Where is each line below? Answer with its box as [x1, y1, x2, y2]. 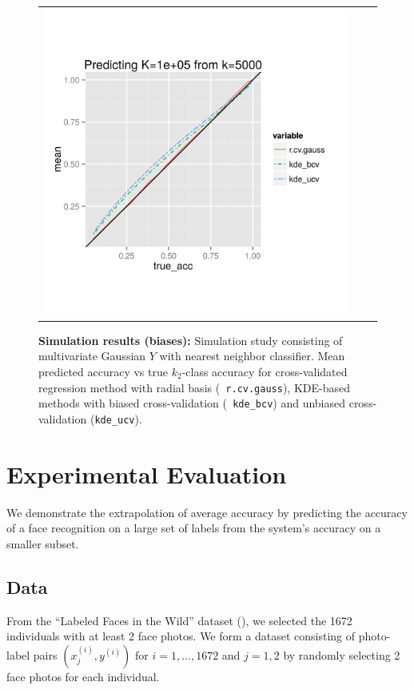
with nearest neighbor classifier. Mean [159, 347, 345, 364]
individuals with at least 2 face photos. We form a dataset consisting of [6, 628, 356, 644]
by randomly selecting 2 [283, 646, 400, 663]
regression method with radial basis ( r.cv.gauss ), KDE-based [38, 379, 350, 395]
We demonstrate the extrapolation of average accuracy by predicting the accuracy [6, 503, 408, 520]
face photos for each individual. [6, 668, 160, 684]
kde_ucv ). [94, 410, 142, 427]
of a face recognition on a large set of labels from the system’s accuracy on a [6, 520, 381, 536]
